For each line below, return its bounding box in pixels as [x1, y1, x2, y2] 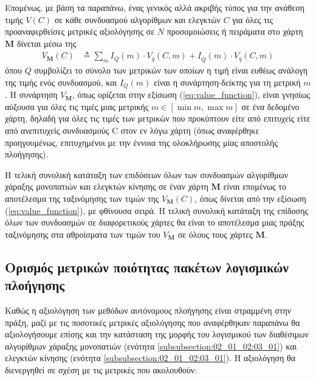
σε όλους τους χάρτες [177, 227, 253, 240]
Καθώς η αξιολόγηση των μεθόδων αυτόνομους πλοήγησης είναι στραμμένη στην [5, 303, 292, 316]
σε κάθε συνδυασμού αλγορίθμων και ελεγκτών [54, 13, 221, 26]
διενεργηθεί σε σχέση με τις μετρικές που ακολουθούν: [5, 363, 197, 376]
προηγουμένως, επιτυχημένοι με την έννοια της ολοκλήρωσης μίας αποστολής [5, 136, 278, 148]
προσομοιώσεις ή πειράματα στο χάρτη [167, 25, 303, 38]
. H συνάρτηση [5, 88, 58, 101]
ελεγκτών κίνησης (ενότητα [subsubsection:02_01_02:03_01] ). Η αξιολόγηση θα [5, 351, 296, 364]
